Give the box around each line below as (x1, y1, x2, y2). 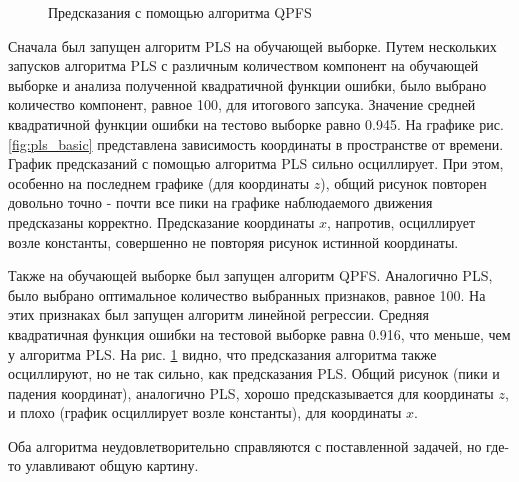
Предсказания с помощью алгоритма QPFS (48, 2, 312, 22)
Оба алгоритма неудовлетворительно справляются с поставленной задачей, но (8, 435, 482, 456)
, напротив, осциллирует (327, 211, 476, 232)
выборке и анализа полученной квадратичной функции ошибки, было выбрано (8, 74, 487, 95)
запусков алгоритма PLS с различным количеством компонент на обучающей (8, 55, 479, 76)
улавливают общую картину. (25, 455, 199, 476)
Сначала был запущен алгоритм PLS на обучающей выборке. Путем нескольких (8, 35, 497, 56)
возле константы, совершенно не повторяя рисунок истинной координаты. (8, 231, 459, 252)
